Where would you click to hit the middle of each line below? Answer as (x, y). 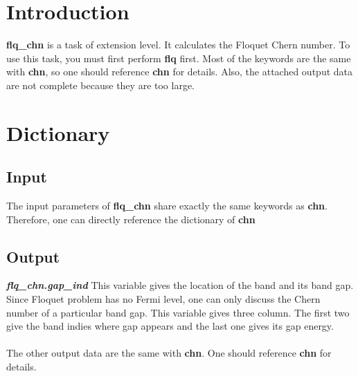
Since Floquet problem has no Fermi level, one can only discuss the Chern (163, 299)
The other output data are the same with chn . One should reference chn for (169, 353)
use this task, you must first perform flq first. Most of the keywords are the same (179, 58)
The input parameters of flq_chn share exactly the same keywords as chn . (167, 206)
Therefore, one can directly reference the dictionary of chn (131, 219)
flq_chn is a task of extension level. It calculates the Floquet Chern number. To (178, 45)
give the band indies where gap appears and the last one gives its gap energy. (170, 326)
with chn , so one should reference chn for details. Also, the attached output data (179, 72)
